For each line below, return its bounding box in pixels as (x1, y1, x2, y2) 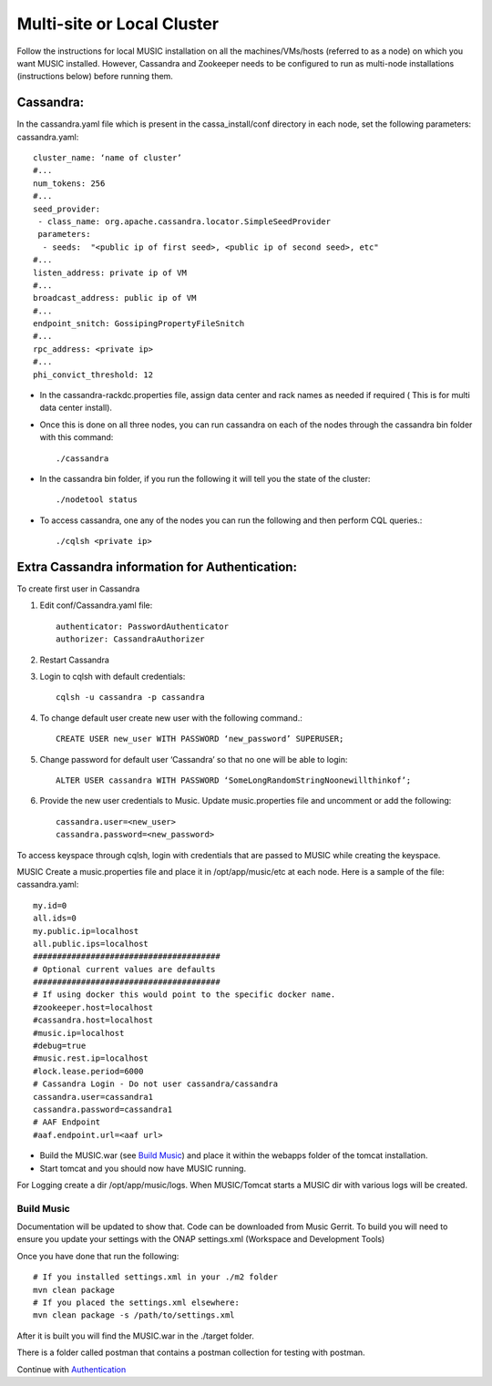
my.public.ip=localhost (33, 926, 139, 936)
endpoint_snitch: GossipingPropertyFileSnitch (33, 319, 245, 329)
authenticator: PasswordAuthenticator (56, 621, 230, 631)
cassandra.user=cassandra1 (33, 1092, 154, 1102)
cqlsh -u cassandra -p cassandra (56, 693, 205, 703)
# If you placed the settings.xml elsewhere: (33, 1298, 241, 1308)
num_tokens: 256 (33, 178, 106, 189)
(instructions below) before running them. (16, 71, 173, 82)
